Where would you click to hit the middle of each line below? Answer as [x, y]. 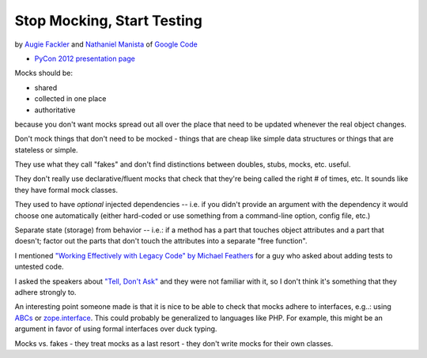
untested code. [39, 267]
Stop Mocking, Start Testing [109, 21]
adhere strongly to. [45, 292]
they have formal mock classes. [66, 190]
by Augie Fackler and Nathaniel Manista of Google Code [106, 44]
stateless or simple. [46, 149]
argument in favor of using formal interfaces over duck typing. [116, 329]
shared [46, 88]
